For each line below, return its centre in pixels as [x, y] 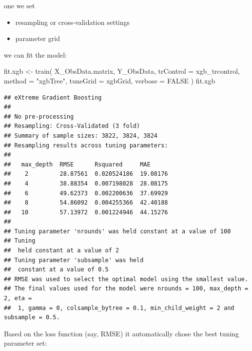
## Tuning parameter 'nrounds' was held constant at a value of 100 [117, 231]
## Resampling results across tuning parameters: [86, 145]
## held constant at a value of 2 [62, 251]
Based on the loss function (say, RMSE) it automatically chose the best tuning [122, 333]
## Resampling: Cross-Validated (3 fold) [72, 126]
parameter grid [38, 38]
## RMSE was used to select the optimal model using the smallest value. [126, 279]
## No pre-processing [39, 116]
